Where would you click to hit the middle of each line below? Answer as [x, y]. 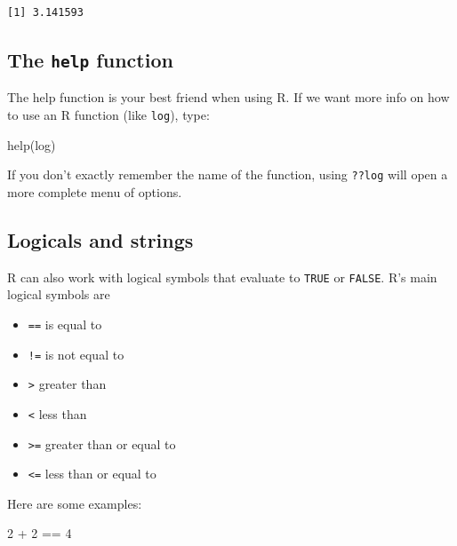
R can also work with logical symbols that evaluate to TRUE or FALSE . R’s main [222, 277]
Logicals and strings [100, 239]
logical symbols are [59, 294]
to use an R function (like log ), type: [108, 114]
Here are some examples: [75, 503]
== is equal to [65, 324]
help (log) [32, 144]
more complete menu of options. [95, 191]
